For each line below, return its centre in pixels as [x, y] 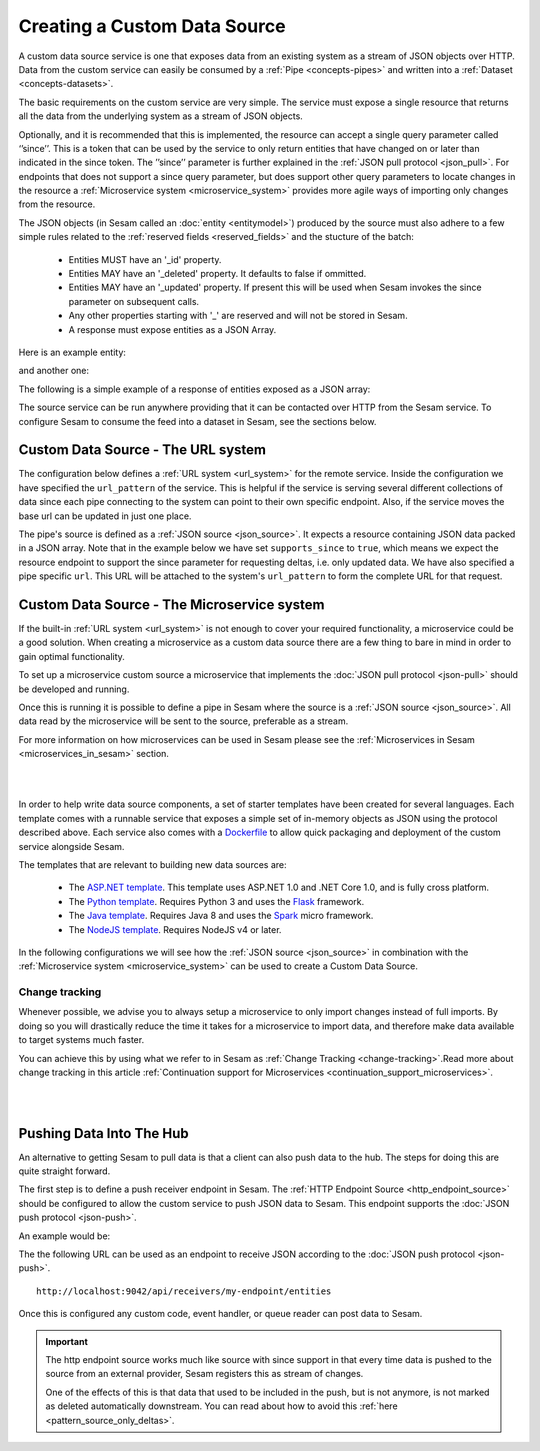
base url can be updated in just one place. [105, 516]
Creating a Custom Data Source [152, 26]
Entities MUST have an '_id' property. [145, 259]
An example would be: [64, 1236]
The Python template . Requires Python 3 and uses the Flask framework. [216, 901]
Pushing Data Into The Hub [103, 1133]
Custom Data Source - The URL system [142, 450]
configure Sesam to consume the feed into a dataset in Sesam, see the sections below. [197, 421]
